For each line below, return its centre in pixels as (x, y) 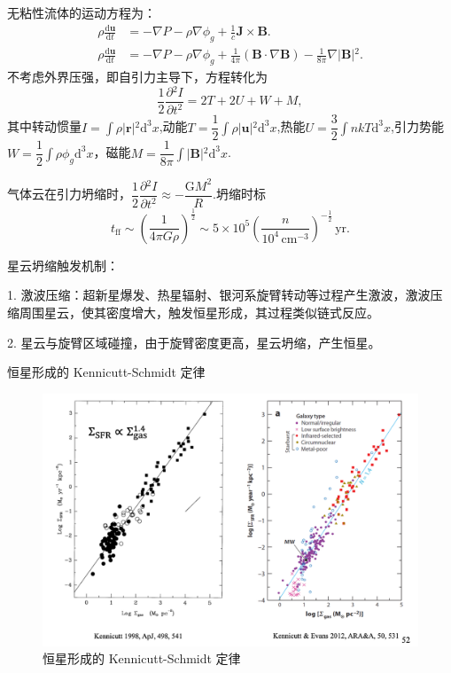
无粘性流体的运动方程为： (82, 12)
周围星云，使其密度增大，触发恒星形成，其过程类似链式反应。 (199, 312)
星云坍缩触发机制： (63, 265)
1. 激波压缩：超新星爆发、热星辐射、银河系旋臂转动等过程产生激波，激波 (219, 295)
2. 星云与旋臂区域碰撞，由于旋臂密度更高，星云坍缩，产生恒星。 (194, 342)
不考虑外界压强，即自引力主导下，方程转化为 (137, 77)
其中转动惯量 (44, 126)
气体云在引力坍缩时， (69, 194)
